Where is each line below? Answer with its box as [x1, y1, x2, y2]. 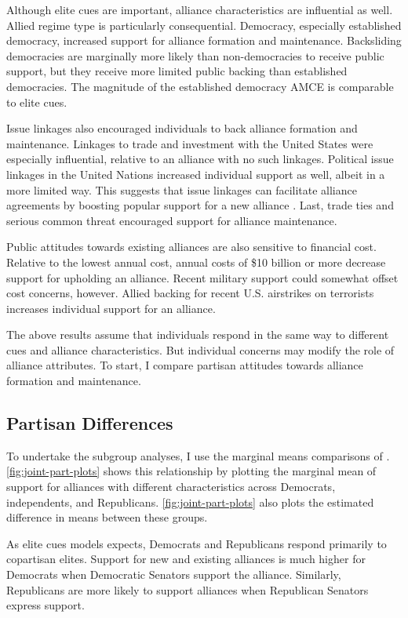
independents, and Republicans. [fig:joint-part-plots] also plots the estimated [6, 493, 374, 510]
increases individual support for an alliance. [6, 300, 216, 316]
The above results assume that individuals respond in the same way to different [6, 326, 389, 343]
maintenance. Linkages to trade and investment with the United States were [6, 135, 373, 151]
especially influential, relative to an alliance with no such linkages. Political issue [6, 151, 394, 167]
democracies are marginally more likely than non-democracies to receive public [6, 47, 384, 64]
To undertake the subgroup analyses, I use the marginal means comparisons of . [6, 447, 390, 463]
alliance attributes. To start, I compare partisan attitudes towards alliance [6, 357, 363, 373]
